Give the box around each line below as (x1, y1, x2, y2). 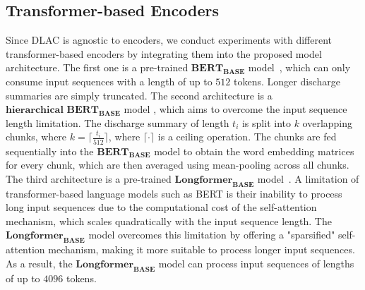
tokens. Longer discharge (234, 73, 340, 88)
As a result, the (6, 255, 73, 270)
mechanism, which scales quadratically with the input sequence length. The (6, 213, 332, 228)
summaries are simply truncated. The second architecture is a (6, 87, 273, 102)
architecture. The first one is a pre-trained (6, 60, 189, 75)
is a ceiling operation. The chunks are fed (157, 129, 337, 144)
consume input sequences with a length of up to (6, 73, 213, 88)
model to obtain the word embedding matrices (154, 143, 354, 158)
